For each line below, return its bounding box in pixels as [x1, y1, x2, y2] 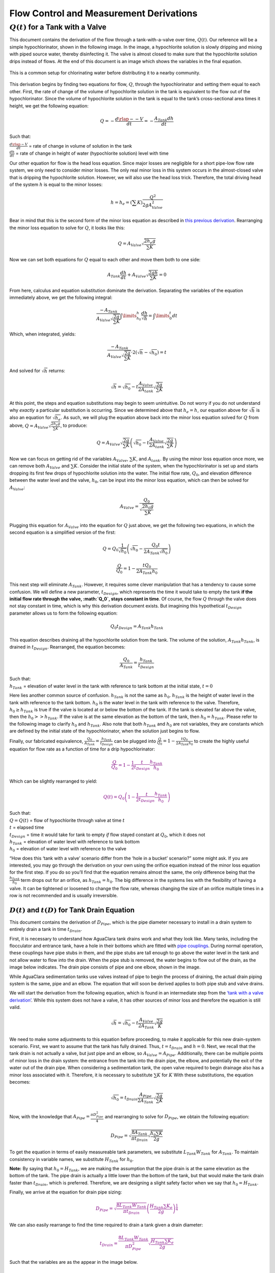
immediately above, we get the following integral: [9, 294, 113, 300]
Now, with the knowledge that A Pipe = [9, 1113, 90, 1120]
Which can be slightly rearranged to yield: [9, 778, 97, 784]
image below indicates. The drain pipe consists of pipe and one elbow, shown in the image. [9, 964, 201, 970]
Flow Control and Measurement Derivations [9, 8, 198, 19]
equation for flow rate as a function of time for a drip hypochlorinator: [9, 746, 155, 752]
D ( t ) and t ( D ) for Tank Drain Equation [9, 905, 135, 914]
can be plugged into [114, 738, 156, 744]
